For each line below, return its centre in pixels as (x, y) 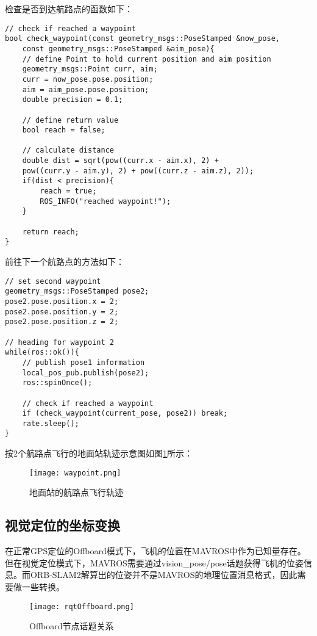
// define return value (70, 120)
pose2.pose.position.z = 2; (62, 322)
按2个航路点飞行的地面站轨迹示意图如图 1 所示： (99, 453)
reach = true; (68, 191)
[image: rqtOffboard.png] (82, 606)
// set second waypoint (53, 281)
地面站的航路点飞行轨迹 (76, 492)
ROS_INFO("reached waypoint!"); (105, 201)
